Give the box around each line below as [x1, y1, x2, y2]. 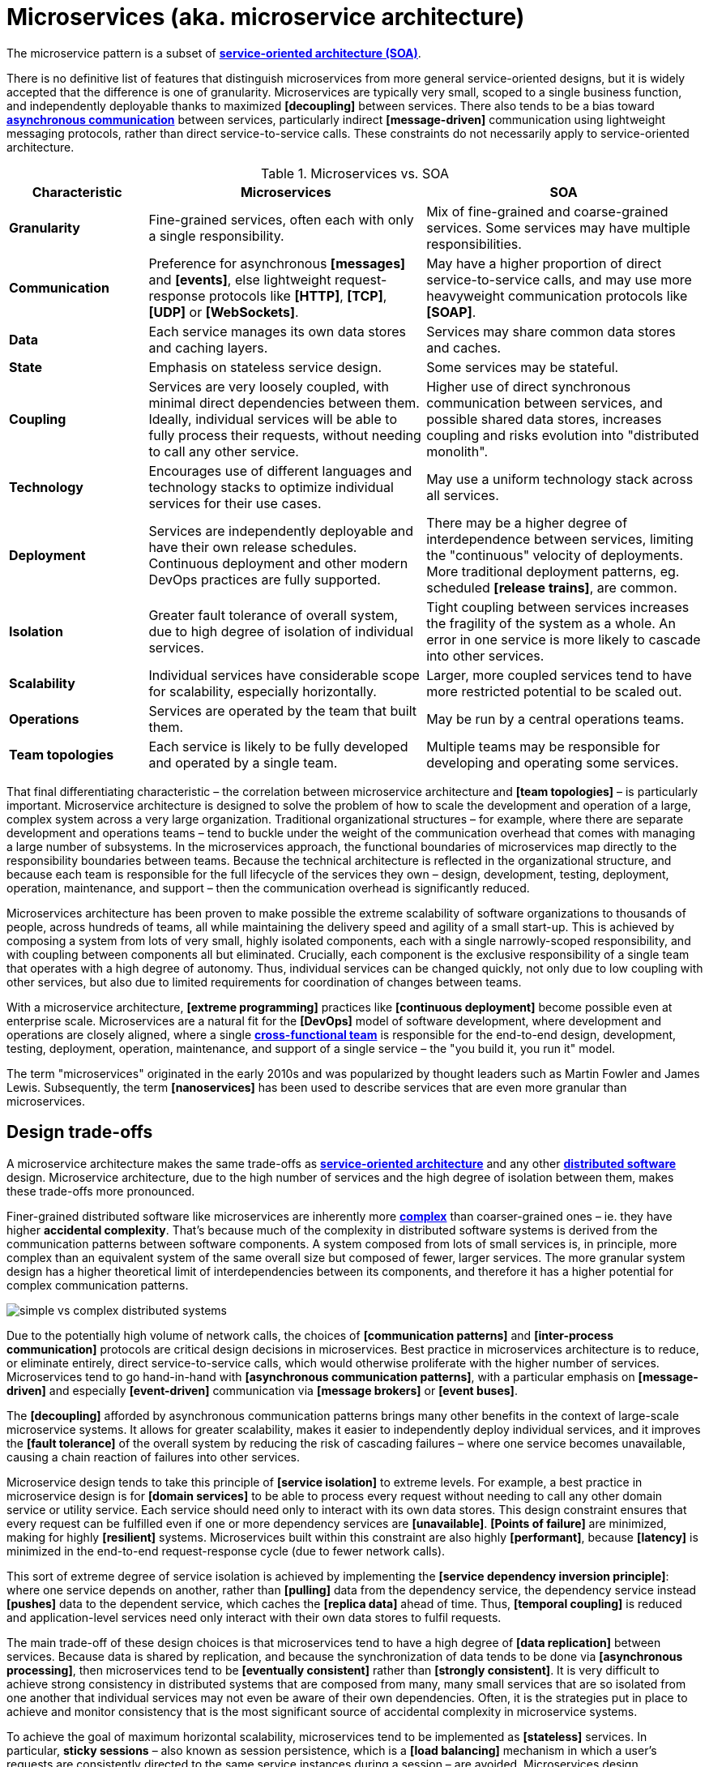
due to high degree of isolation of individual [148, 623, 414, 640]
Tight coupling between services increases [426, 598, 690, 615]
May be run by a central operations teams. [426, 710, 685, 727]
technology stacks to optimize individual [148, 478, 394, 495]
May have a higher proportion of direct [426, 255, 662, 272]
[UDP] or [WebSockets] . [148, 303, 299, 320]
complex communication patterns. [6, 1277, 189, 1292]
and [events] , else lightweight [148, 271, 331, 288]
